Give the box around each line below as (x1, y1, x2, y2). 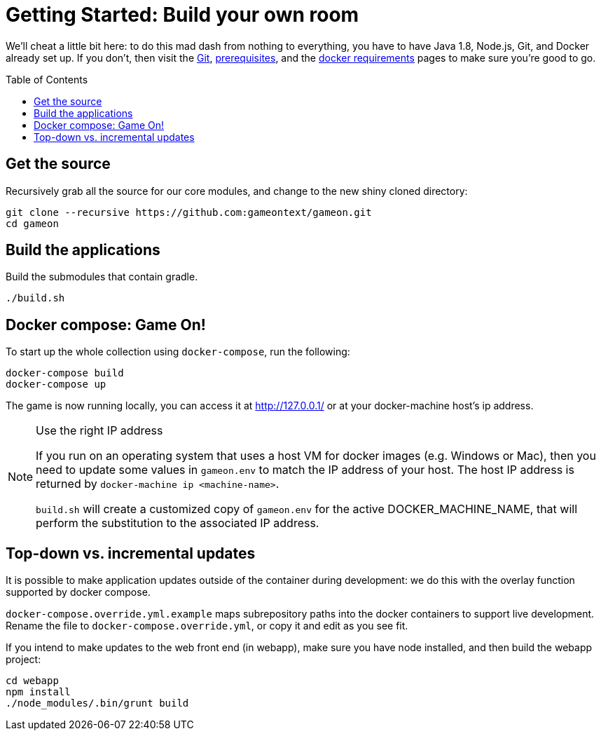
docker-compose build (6, 367, 124, 379)
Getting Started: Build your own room (6, 3, 359, 27)
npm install (6, 686, 71, 698)
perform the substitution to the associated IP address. (36, 516, 319, 531)
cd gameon (6, 217, 59, 229)
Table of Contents (6, 73, 88, 86)
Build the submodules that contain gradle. (6, 271, 198, 283)
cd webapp (6, 675, 59, 687)
